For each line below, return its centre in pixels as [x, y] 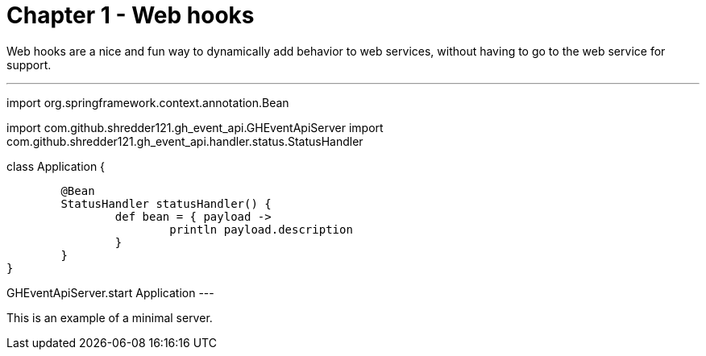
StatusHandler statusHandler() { [166, 203]
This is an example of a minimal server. [110, 317]
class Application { [56, 166]
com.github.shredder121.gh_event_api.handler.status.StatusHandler [185, 141]
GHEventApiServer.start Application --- [110, 292]
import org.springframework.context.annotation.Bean [148, 102]
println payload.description [261, 229]
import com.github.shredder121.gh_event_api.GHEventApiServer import [195, 127]
